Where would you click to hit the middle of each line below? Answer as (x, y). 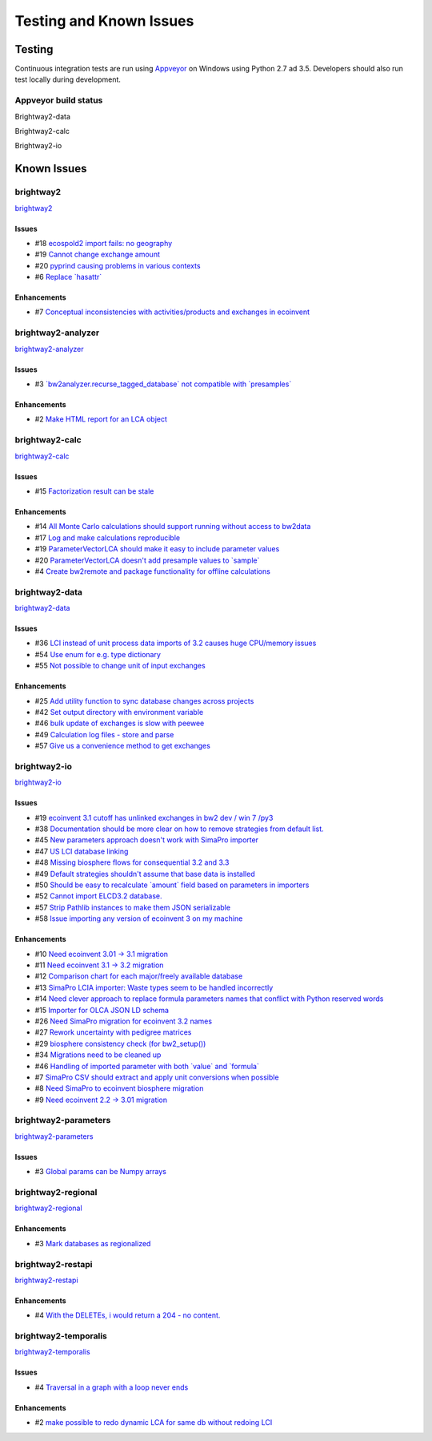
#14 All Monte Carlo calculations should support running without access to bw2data (173, 527)
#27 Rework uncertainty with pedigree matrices (113, 1032)
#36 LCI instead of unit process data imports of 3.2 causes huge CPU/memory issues (176, 643)
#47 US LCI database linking (82, 851)
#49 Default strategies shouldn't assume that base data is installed (145, 874)
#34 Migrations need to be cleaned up (98, 1055)
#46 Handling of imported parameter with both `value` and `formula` (147, 1066)
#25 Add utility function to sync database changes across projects (144, 700)
